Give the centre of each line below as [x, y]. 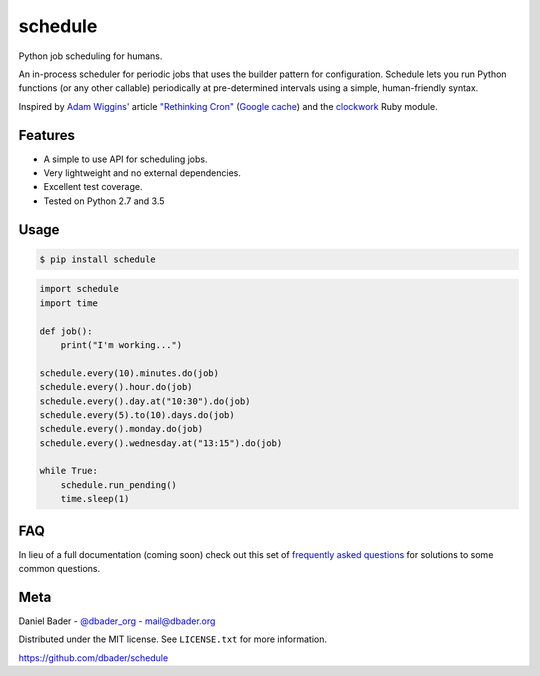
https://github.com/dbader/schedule [93, 657]
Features [46, 135]
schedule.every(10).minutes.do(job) [129, 373]
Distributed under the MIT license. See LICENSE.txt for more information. [172, 639]
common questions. [59, 569]
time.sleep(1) [95, 499]
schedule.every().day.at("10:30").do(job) [145, 401]
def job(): [66, 331]
